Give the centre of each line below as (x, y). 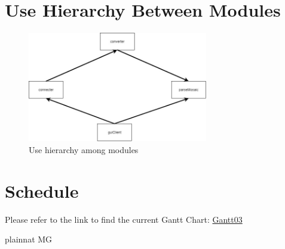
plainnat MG (29, 239)
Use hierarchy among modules (84, 149)
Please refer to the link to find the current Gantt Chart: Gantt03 (124, 219)
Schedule (42, 190)
